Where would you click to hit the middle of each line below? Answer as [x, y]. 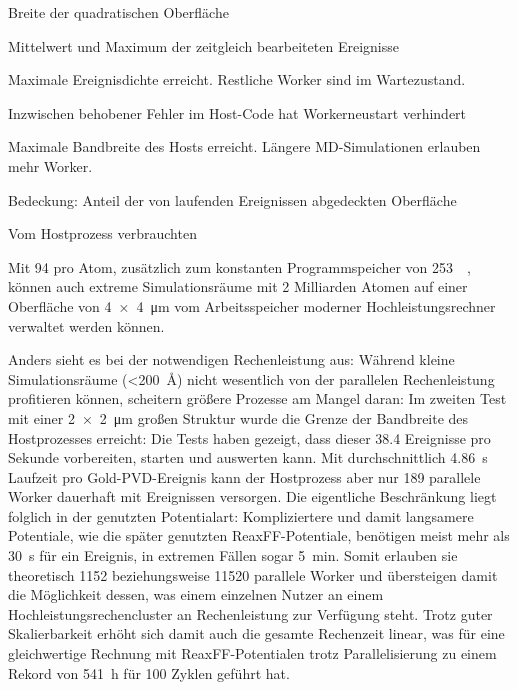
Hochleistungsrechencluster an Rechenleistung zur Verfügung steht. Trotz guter [250, 613]
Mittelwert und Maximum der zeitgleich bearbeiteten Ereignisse [203, 45]
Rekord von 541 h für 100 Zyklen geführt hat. [149, 672]
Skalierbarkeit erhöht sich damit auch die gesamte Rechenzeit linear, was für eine [256, 633]
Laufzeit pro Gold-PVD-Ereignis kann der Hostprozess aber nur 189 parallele [244, 476]
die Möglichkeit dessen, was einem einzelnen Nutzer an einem [196, 594]
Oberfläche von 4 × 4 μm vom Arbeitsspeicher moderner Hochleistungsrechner [252, 305]
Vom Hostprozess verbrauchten [102, 233]
